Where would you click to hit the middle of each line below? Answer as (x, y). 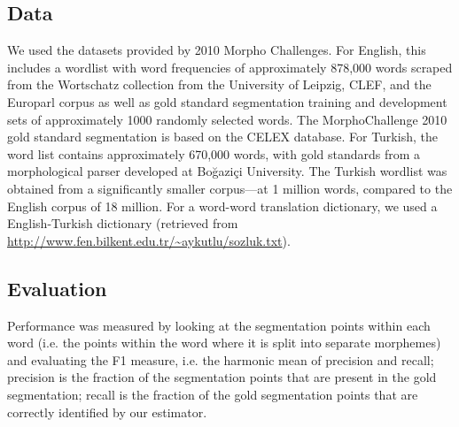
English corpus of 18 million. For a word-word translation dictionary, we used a (222, 206)
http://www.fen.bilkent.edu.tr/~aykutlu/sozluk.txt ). (149, 240)
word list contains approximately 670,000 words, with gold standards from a (214, 153)
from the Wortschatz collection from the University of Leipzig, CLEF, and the (219, 84)
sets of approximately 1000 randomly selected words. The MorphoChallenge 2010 (227, 119)
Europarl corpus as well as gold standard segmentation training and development (227, 101)
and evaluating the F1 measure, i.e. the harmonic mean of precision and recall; (221, 359)
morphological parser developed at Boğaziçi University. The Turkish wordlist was (227, 171)
